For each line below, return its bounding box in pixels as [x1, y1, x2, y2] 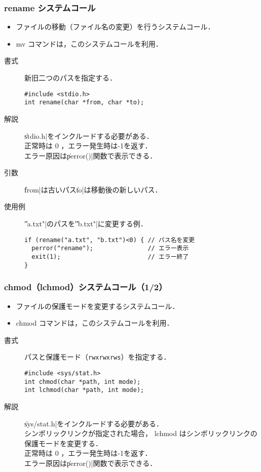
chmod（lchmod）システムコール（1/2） [4, 281, 167, 293]
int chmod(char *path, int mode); [24, 378, 141, 385]
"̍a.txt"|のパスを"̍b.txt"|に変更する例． [24, 218, 147, 229]
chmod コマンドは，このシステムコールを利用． [16, 318, 174, 328]
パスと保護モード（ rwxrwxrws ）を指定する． [24, 351, 171, 362]
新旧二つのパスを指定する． [24, 72, 117, 83]
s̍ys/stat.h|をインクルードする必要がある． [24, 418, 163, 428]
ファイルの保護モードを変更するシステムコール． [16, 300, 179, 311]
